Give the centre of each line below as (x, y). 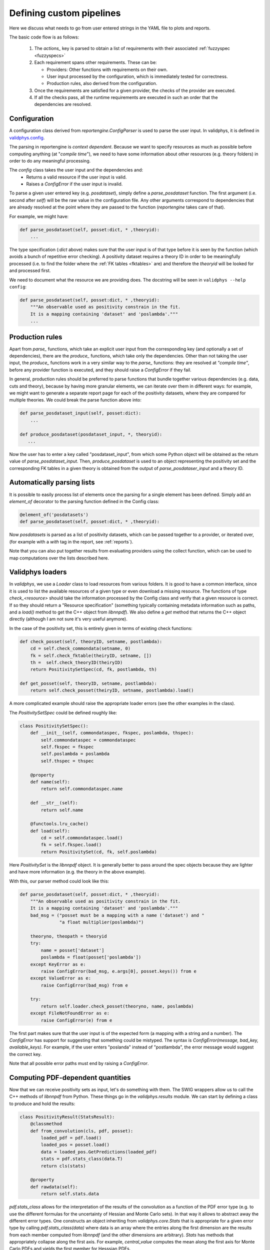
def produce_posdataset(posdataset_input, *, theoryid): (91, 434)
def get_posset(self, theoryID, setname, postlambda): (88, 683)
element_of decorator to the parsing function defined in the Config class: (84, 501)
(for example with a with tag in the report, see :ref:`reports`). (71, 541)
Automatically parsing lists (52, 482)
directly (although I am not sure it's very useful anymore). (68, 619)
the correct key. (25, 1054)
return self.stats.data (70, 1194)
